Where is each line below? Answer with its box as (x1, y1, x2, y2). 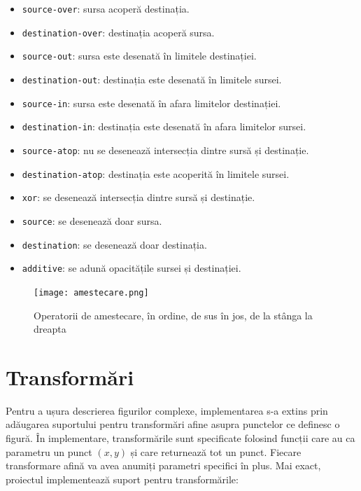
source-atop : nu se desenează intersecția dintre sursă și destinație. (22, 142, 309, 157)
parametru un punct (6, 444, 92, 459)
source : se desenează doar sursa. (22, 213, 162, 228)
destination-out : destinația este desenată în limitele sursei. (22, 71, 282, 86)
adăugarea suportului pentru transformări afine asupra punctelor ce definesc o (6, 417, 340, 431)
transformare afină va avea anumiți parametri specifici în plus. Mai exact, (6, 458, 321, 473)
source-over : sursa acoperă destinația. (22, 1, 190, 15)
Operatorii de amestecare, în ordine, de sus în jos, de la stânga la (34, 307, 313, 322)
